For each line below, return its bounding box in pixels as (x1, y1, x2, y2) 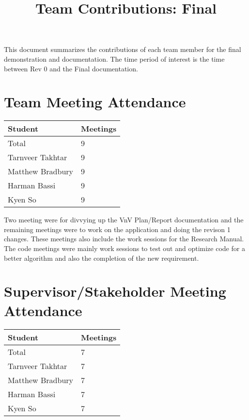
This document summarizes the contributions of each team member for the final (4, 44, 241, 54)
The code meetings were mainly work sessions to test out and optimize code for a (4, 243, 245, 253)
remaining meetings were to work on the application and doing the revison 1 (4, 224, 231, 234)
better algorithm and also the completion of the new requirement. (4, 252, 199, 263)
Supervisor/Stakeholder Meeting (4, 281, 226, 301)
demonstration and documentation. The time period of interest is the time (4, 53, 225, 64)
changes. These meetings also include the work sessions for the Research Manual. (4, 234, 244, 244)
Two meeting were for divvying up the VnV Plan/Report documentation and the (4, 215, 244, 225)
